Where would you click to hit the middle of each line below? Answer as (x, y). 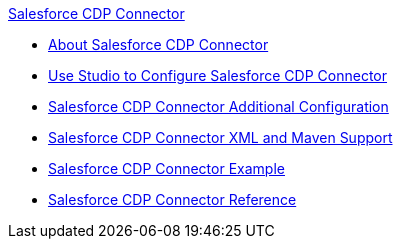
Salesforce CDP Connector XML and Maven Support (220, 137)
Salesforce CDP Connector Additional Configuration (218, 106)
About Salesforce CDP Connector (158, 44)
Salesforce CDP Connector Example (166, 168)
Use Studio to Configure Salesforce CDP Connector (218, 75)
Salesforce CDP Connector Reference (172, 199)
